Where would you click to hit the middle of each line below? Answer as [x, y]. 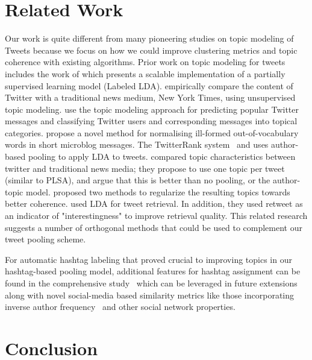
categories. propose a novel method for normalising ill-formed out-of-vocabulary [152, 132]
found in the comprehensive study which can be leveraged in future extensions [151, 283]
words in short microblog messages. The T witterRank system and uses [137, 144]
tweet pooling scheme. [45, 239]
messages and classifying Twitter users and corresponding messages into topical [151, 121]
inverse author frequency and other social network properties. [120, 307]
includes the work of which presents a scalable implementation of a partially [145, 73]
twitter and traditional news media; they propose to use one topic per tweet [145, 168]
